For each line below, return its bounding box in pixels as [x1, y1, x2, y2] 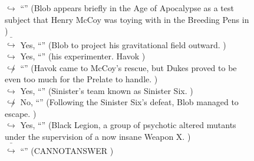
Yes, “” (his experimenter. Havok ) [20, 49, 146, 62]
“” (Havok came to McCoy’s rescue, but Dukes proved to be [20, 61, 237, 73]
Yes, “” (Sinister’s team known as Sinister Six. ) [20, 84, 193, 96]
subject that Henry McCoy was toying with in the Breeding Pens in [5, 13, 249, 25]
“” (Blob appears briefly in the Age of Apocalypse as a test [20, 2, 234, 14]
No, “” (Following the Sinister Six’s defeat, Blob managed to [20, 96, 239, 108]
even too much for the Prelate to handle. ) [5, 73, 158, 85]
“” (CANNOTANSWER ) [20, 144, 114, 156]
